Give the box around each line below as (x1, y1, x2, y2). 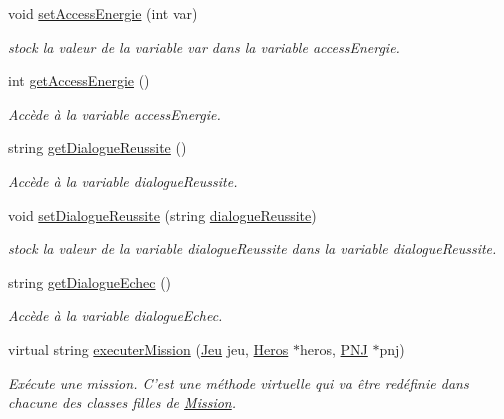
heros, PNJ (299, 338, 368, 359)
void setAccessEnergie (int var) (8, 3, 198, 23)
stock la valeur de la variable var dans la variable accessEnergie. (8, 36, 400, 57)
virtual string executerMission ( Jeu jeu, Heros (8, 338, 289, 359)
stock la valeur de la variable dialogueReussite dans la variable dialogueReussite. (8, 238, 497, 259)
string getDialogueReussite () (8, 137, 187, 158)
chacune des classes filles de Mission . (8, 392, 237, 413)
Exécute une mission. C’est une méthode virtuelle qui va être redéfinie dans (8, 372, 469, 393)
